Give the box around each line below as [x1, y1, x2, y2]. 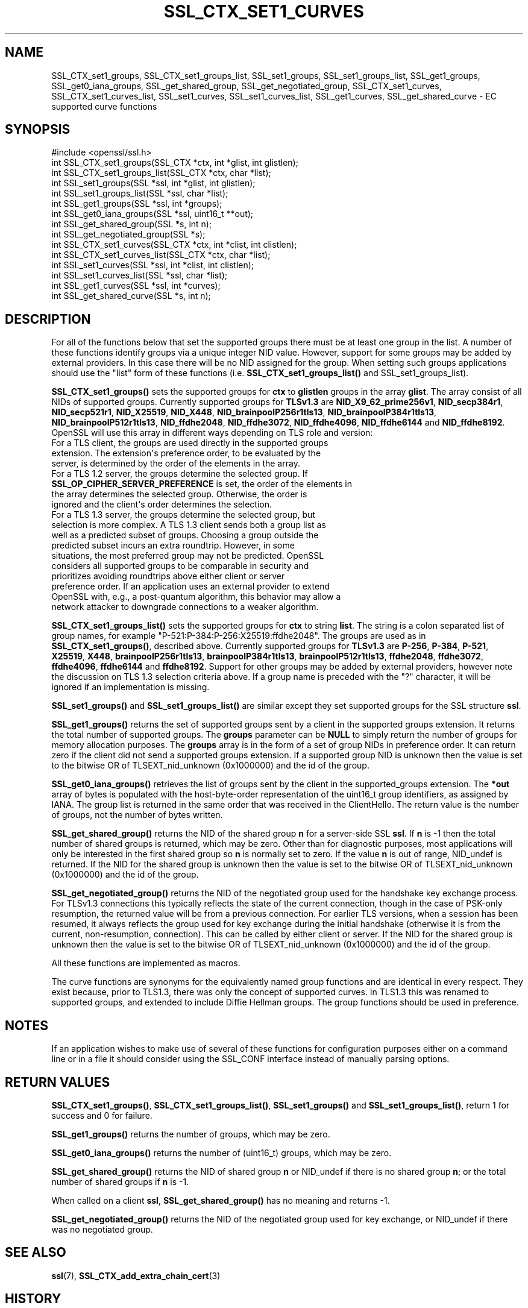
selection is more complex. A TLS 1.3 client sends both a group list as [51, 520, 326, 530]
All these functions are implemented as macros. [51, 958, 240, 969]
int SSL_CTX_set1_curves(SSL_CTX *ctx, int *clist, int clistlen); [51, 239, 297, 250]
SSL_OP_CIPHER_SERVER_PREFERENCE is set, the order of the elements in [51, 479, 352, 489]
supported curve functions [51, 101, 157, 112]
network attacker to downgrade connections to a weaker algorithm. [51, 602, 319, 612]
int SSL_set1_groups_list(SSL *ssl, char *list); [51, 188, 228, 199]
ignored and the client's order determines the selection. [51, 499, 272, 510]
